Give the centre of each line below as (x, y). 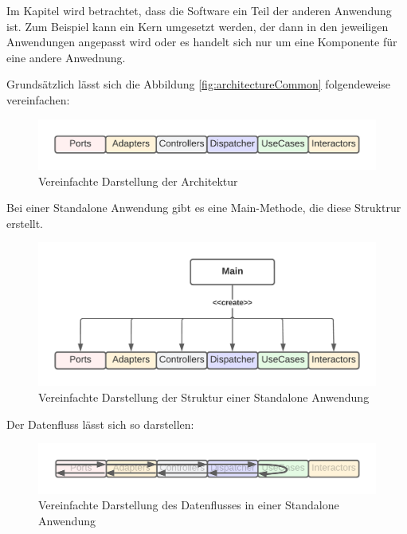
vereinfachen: (38, 99)
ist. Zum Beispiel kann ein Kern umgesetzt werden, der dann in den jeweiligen (198, 26)
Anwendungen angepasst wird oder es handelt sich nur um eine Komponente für (202, 42)
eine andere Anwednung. (66, 57)
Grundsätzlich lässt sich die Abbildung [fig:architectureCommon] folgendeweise (199, 84)
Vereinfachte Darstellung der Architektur (138, 181)
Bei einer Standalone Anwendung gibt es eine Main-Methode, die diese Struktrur (204, 208)
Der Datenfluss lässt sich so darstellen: (100, 424)
